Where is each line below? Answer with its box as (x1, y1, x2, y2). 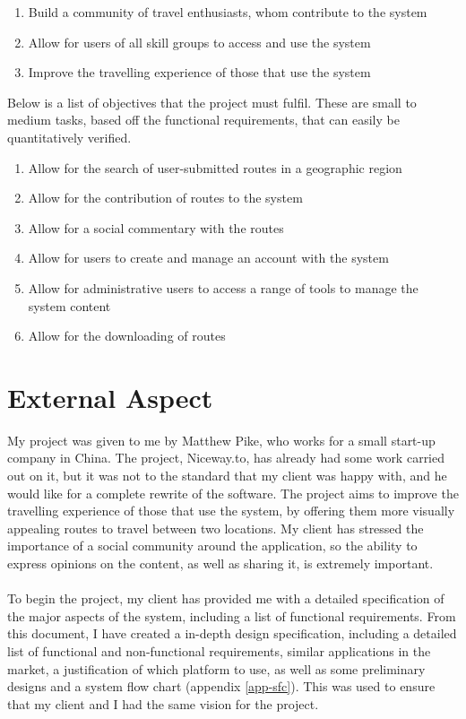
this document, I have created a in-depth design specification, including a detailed (7, 624, 457, 643)
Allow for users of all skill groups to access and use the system (28, 32, 371, 51)
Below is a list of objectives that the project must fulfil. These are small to (7, 92, 417, 111)
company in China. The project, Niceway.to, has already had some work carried (7, 448, 445, 467)
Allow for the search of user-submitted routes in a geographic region (28, 158, 402, 177)
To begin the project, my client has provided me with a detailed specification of (7, 589, 444, 608)
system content (28, 296, 111, 315)
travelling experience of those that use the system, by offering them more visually (7, 501, 455, 520)
